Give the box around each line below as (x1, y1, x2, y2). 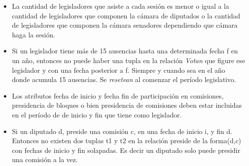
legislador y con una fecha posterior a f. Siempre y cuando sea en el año (12, 65, 225, 75)
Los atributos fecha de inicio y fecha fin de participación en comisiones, (12, 90, 224, 100)
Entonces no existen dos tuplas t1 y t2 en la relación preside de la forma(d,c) (12, 135, 241, 146)
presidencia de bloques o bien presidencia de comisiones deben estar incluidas (12, 100, 242, 110)
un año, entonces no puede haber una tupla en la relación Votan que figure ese (12, 55, 245, 65)
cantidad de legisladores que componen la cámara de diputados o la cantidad (12, 10, 240, 20)
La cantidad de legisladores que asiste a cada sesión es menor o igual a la (12, 1, 229, 11)
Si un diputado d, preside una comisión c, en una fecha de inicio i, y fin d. (12, 126, 232, 136)
